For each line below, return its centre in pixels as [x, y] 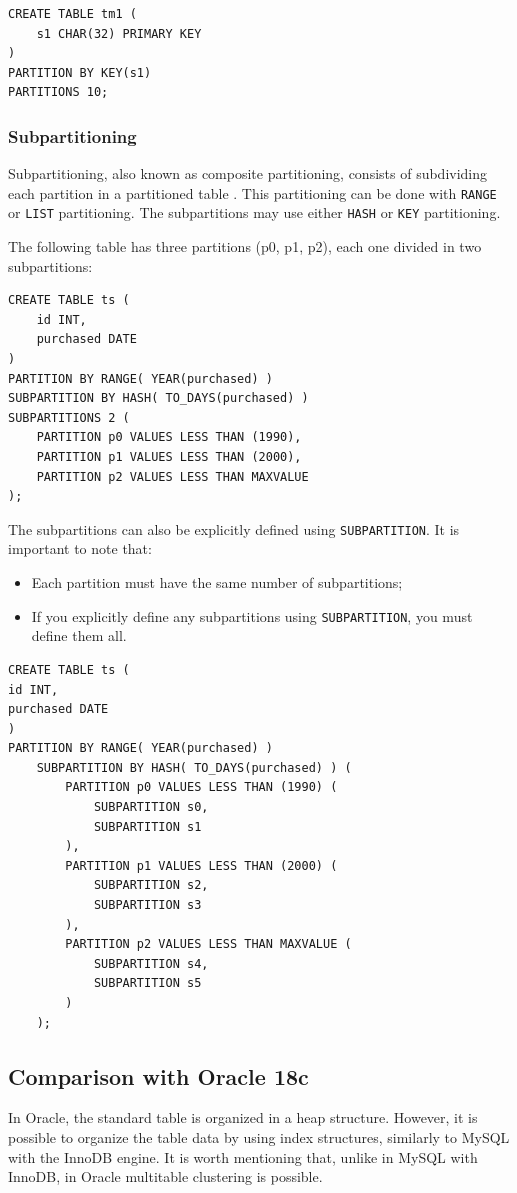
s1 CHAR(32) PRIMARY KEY [119, 33]
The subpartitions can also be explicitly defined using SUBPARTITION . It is [234, 528]
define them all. [79, 635]
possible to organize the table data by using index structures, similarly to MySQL [259, 1136]
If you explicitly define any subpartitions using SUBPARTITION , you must [252, 615]
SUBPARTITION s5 [147, 983]
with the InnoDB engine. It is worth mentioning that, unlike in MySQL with [243, 1156]
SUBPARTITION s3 [147, 905]
